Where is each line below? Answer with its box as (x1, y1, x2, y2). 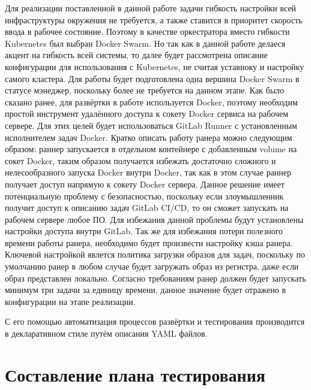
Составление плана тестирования (5, 362, 265, 386)
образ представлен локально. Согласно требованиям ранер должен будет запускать (5, 271, 306, 284)
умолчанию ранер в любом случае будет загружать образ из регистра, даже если (5, 260, 299, 273)
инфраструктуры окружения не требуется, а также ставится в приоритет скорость (5, 13, 303, 26)
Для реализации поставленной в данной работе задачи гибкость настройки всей (5, 2, 297, 14)
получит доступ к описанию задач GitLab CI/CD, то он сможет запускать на (5, 201, 289, 214)
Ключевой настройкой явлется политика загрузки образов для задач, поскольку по (5, 248, 305, 261)
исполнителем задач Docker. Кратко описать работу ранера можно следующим (5, 131, 292, 143)
